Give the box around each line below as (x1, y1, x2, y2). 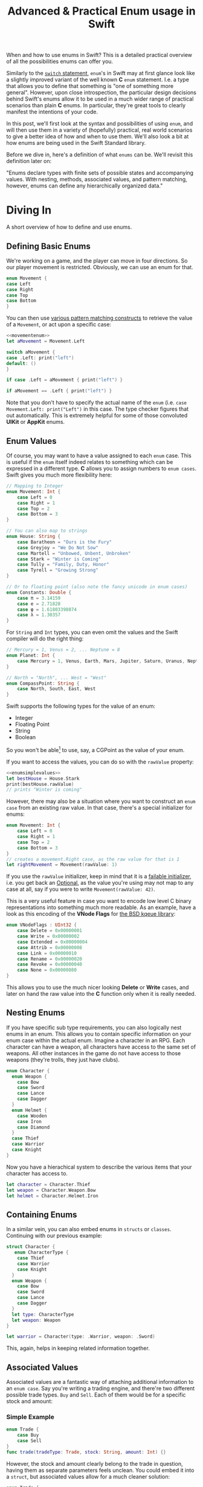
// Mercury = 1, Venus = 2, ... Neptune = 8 (6, 647, 120, 653)
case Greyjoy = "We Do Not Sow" (17, 545, 98, 551)
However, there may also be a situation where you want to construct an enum (6, 797, 196, 805)
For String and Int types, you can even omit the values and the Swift (6, 629, 178, 636)
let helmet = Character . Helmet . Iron (6, 1193, 98, 1199)
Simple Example (6, 1413, 54, 1422)
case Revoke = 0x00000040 (17, 961, 83, 968)
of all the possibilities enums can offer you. (6, 58, 114, 65)
